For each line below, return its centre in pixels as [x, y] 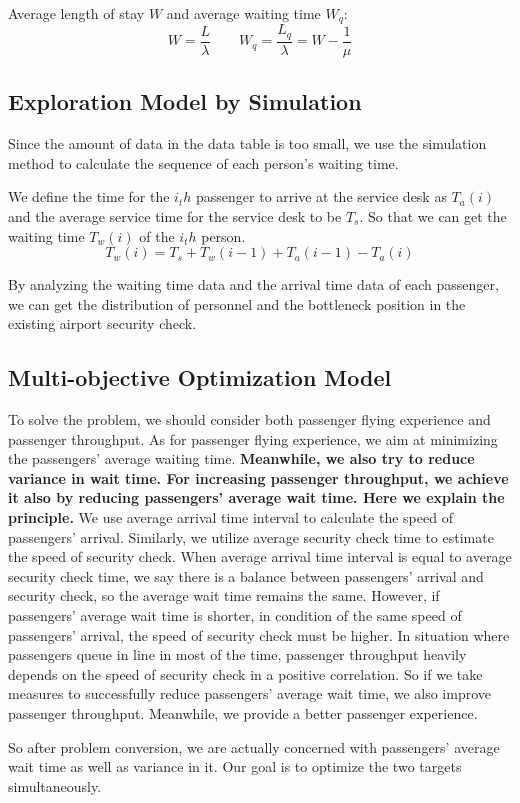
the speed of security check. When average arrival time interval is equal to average [260, 556]
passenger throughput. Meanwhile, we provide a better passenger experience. [243, 713]
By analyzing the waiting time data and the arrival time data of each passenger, [253, 284]
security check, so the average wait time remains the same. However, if [224, 595]
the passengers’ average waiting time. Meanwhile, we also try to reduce [241, 458]
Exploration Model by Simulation [185, 101]
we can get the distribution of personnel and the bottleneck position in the [237, 303]
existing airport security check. [102, 323]
